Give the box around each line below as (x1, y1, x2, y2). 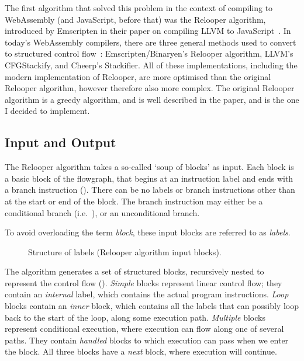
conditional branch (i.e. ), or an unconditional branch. (5, 206, 200, 218)
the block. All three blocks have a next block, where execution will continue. (5, 345, 277, 357)
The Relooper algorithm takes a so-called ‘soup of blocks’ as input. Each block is (5, 161, 294, 173)
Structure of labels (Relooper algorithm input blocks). (28, 245, 222, 258)
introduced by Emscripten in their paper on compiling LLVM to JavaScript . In (5, 25, 291, 37)
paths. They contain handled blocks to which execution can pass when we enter (5, 334, 289, 346)
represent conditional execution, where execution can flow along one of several (5, 322, 284, 335)
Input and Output (5, 133, 116, 151)
